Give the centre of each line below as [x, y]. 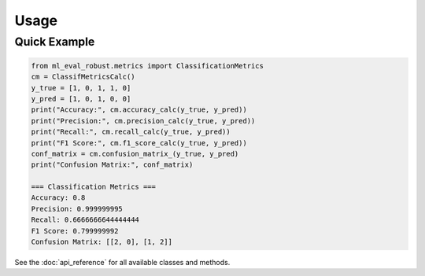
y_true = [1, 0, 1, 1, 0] [81, 88]
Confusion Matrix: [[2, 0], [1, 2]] [102, 242]
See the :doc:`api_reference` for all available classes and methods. [122, 263]
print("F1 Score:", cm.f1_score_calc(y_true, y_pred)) [139, 143]
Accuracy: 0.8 [58, 198]
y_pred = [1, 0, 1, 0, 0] [81, 99]
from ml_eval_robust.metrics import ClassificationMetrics [147, 66]
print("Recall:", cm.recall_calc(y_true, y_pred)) [131, 132]
